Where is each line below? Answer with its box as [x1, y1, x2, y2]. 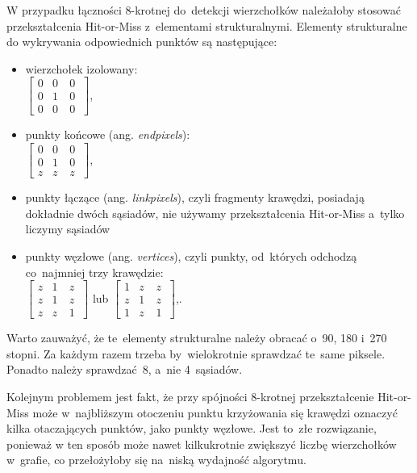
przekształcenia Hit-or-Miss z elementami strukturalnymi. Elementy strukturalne [6, 17, 407, 34]
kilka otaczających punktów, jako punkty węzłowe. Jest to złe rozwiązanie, [6, 420, 377, 437]
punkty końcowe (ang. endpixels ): [25, 126, 190, 143]
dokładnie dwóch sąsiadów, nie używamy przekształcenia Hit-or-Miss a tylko [25, 204, 405, 221]
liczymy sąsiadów [25, 220, 111, 237]
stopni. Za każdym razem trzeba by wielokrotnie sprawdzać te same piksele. [6, 345, 386, 362]
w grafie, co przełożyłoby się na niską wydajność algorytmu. [6, 451, 306, 468]
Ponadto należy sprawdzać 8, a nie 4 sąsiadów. [6, 361, 243, 378]
